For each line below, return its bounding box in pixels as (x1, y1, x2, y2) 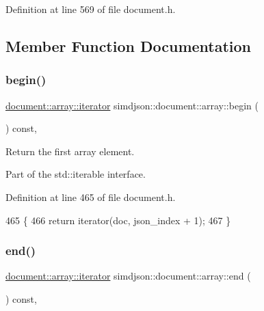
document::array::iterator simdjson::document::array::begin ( (5, 98, 259, 112)
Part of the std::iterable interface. (5, 167, 146, 181)
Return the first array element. (5, 144, 135, 158)
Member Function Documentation (5, 35, 252, 56)
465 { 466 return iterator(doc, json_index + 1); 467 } (5, 213, 231, 227)
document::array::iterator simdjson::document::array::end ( (5, 269, 251, 283)
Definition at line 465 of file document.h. (5, 189, 176, 204)
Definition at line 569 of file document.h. (5, 2, 176, 16)
